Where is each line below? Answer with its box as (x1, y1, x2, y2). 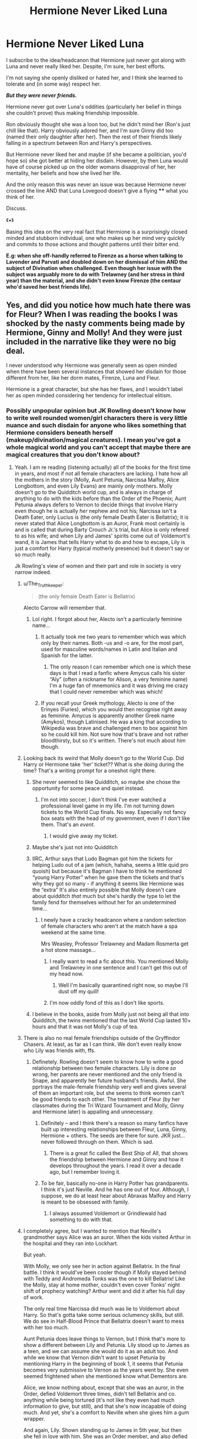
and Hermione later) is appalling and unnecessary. (32, 1108, 154, 1115)
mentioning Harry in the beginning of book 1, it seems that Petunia (23, 1360, 184, 1367)
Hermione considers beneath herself (6, 428, 113, 437)
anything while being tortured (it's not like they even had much (23, 1396, 175, 1403)
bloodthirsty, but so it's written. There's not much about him (40, 737, 186, 744)
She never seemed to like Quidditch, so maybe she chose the (32, 778, 181, 785)
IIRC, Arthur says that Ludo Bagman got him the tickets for (32, 855, 173, 862)
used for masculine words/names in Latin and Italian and (40, 646, 178, 653)
